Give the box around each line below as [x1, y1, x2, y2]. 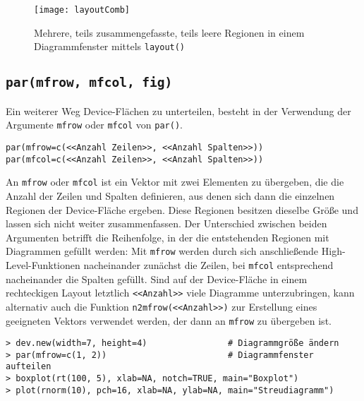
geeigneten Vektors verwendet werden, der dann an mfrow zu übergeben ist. [6, 313, 332, 328]
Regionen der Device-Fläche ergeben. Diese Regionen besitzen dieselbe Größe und [6, 202, 358, 217]
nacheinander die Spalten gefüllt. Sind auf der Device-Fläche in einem [6, 271, 308, 286]
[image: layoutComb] [34, 5, 131, 15]
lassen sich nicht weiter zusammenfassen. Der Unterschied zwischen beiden [6, 216, 327, 231]
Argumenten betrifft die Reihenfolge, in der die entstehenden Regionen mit [6, 229, 329, 244]
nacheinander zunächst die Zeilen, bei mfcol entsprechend [83, 257, 334, 272]
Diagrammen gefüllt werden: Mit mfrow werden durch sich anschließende [6, 244, 319, 258]
